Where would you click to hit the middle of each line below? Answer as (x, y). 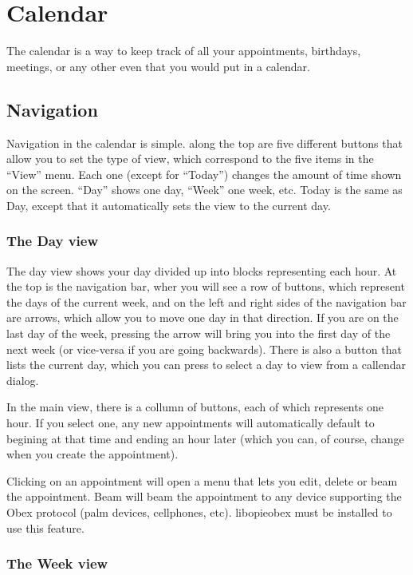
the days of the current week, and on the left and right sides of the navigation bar (206, 301)
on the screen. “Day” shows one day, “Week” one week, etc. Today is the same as (205, 190)
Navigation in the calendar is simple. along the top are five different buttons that (205, 143)
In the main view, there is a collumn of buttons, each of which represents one (195, 407)
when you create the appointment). (92, 454)
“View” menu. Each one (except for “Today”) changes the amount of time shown (204, 174)
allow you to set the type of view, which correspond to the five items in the (190, 159)
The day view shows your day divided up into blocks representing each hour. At (202, 270)
